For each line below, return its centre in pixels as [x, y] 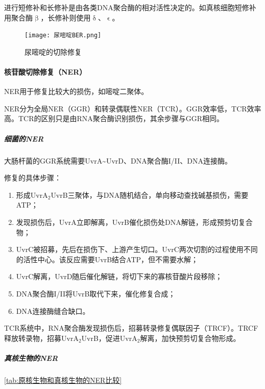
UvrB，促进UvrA [109, 338]
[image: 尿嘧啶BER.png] [63, 36]
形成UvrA [32, 194]
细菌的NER [24, 138]
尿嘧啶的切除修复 [53, 51]
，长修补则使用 [66, 17]
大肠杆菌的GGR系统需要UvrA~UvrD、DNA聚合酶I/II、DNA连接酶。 [118, 160]
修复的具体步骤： [33, 178]
